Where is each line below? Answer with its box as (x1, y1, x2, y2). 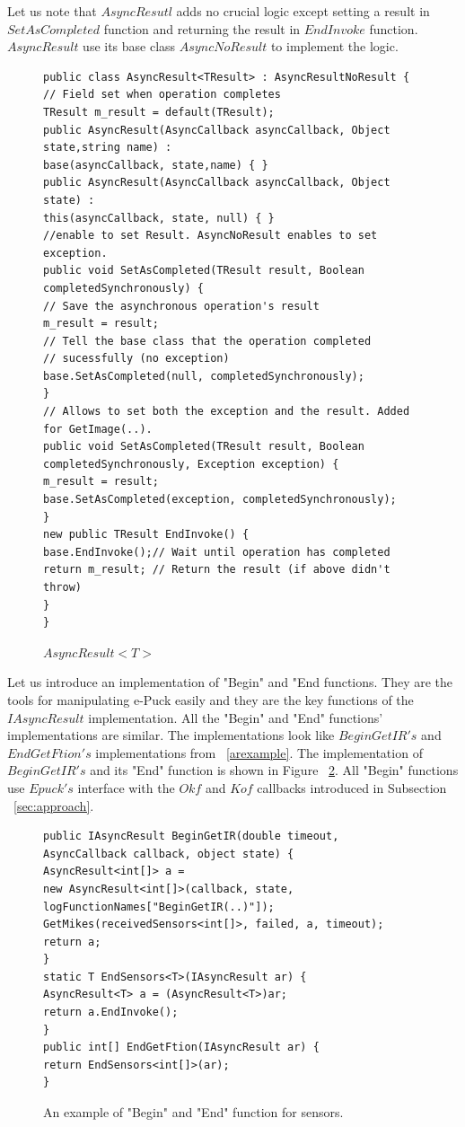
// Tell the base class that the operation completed (43, 334, 372, 348)
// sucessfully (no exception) (43, 352, 230, 365)
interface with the (77, 778, 175, 797)
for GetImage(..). (43, 422, 153, 436)
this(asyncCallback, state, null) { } (43, 211, 275, 225)
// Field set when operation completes (43, 88, 281, 101)
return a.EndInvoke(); (43, 1006, 179, 1019)
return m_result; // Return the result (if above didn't (43, 563, 390, 577)
